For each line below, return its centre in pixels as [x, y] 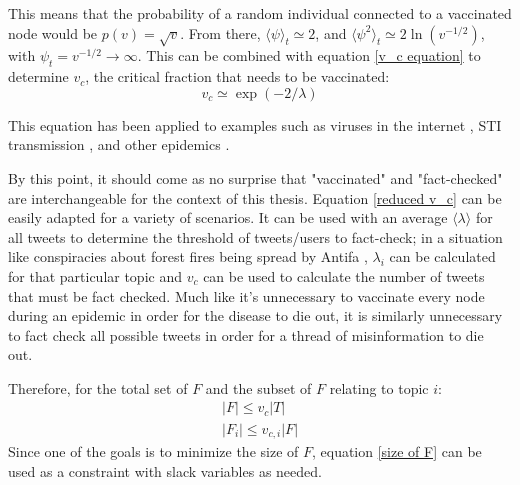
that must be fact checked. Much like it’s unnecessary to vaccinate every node [246, 295]
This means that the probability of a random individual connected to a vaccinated [260, 13]
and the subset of [258, 387]
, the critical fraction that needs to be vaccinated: [237, 76]
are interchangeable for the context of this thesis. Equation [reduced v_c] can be [255, 197]
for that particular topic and [95, 275]
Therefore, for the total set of [98, 387]
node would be [53, 32]
